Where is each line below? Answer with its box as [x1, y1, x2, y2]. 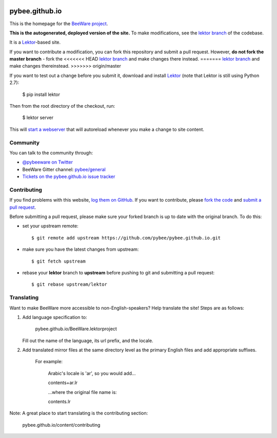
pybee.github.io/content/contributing [22, 422, 101, 428]
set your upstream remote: [22, 223, 79, 229]
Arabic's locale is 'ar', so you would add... [48, 370, 136, 376]
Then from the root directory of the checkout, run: [9, 103, 115, 109]
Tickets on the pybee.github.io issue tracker [22, 173, 115, 180]
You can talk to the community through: [9, 149, 93, 156]
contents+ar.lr [48, 380, 78, 386]
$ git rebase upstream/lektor [31, 282, 108, 287]
